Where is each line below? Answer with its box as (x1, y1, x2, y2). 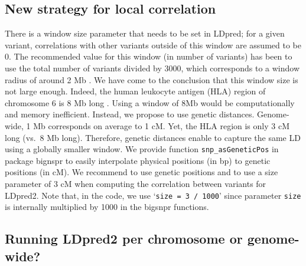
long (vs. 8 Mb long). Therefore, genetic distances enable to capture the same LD (5, 131, 301, 143)
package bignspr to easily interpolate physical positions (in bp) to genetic (5, 154, 271, 166)
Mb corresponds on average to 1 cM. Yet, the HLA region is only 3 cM (33, 119, 289, 132)
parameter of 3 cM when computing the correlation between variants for (5, 177, 266, 189)
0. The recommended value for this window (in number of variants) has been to (5, 50, 292, 63)
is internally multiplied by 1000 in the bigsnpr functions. (5, 201, 209, 213)
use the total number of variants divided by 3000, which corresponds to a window (5, 61, 300, 74)
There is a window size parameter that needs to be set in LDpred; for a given (5, 27, 285, 40)
